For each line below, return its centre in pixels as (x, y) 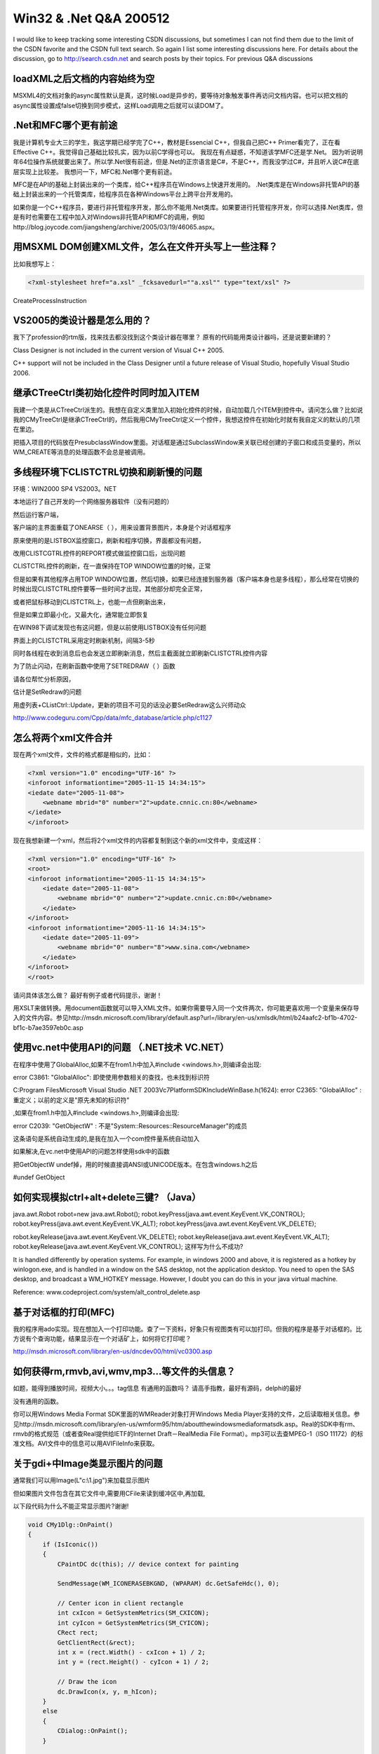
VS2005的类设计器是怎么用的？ (82, 320)
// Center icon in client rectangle (120, 1604)
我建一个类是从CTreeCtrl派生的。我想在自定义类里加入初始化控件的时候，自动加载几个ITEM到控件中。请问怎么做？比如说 (188, 410)
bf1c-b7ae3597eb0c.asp (48, 1027)
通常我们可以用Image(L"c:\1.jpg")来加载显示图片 (82, 1480)
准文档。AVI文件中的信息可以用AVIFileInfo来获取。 (86, 1444)
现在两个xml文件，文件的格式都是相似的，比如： (83, 754)
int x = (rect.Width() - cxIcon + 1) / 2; (132, 1653)
